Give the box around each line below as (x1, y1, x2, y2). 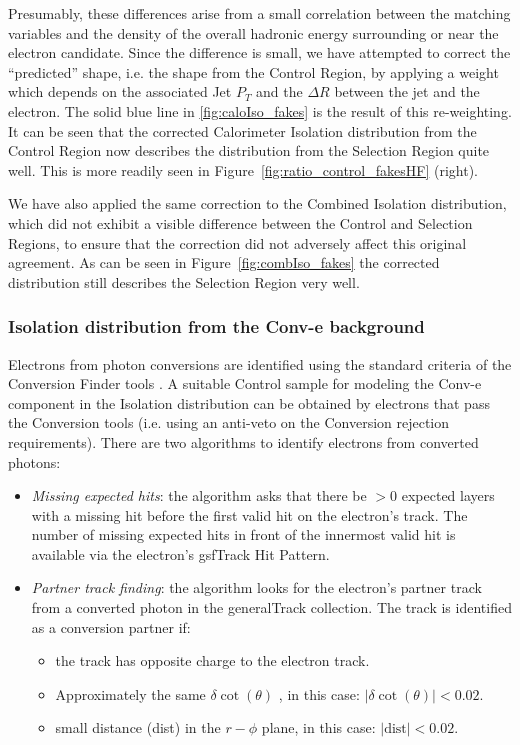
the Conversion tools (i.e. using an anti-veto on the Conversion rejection (8, 412, 450, 433)
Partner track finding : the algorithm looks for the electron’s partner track (31, 577, 482, 598)
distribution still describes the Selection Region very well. (8, 271, 360, 292)
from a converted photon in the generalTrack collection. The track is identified (31, 597, 512, 618)
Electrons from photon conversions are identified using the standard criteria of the (8, 353, 512, 374)
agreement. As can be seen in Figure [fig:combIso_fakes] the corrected (8, 252, 440, 273)
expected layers (401, 485, 495, 506)
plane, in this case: (261, 717, 376, 738)
